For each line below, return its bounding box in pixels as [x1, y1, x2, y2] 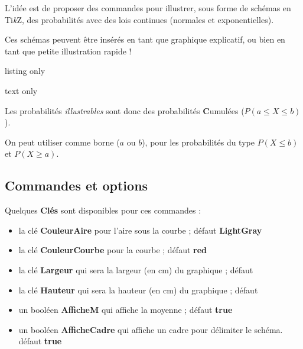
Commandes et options [5, 176, 148, 195]
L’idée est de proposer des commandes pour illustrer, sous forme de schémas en [5, 2, 291, 14]
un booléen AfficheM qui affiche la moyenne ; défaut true [18, 303, 233, 316]
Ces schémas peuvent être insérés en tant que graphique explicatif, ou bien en [5, 33, 285, 46]
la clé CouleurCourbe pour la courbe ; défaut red [18, 244, 207, 256]
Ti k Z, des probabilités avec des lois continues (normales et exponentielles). [5, 13, 274, 25]
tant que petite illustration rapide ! [5, 44, 132, 57]
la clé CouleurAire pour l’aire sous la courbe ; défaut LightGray [18, 224, 262, 236]
